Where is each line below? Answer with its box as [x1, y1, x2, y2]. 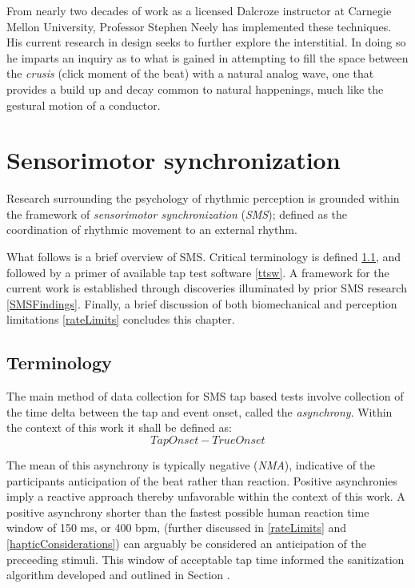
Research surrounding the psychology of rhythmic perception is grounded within [6, 190, 400, 207]
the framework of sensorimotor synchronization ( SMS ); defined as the [6, 205, 348, 222]
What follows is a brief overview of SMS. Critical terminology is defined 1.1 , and [6, 248, 401, 265]
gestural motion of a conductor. [6, 96, 161, 113]
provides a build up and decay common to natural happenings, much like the [6, 80, 384, 97]
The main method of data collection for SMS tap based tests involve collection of [6, 388, 404, 405]
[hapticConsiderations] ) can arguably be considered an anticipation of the [6, 534, 366, 551]
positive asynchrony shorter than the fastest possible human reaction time [6, 503, 369, 520]
